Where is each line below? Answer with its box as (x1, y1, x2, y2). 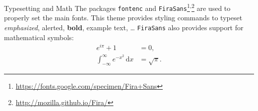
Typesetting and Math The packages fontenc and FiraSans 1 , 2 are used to (4, 1, 231, 13)
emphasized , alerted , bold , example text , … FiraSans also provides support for (4, 22, 244, 32)
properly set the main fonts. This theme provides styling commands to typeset (4, 12, 243, 23)
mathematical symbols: (4, 32, 74, 42)
